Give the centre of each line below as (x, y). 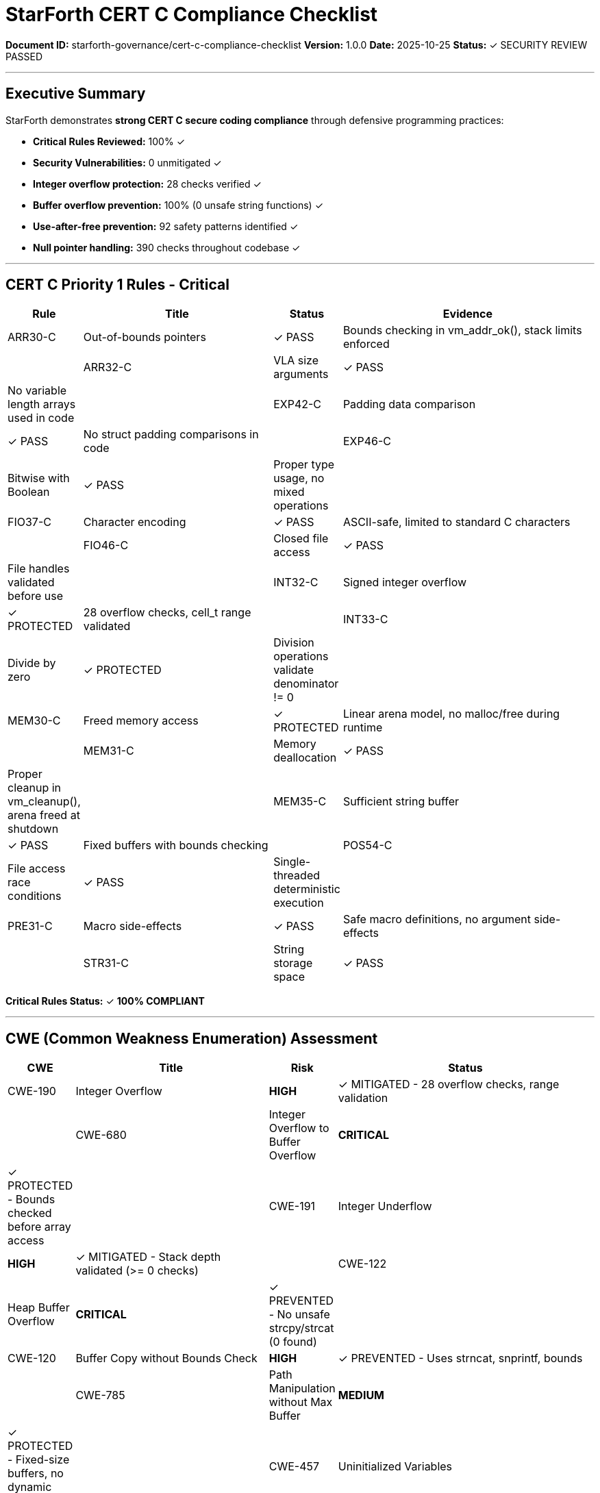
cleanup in (35, 788)
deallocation (305, 758)
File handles (39, 569)
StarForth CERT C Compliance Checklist (192, 14)
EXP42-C (298, 404)
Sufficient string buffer (401, 802)
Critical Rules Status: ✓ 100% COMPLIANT (105, 1001)
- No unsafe (299, 1315)
